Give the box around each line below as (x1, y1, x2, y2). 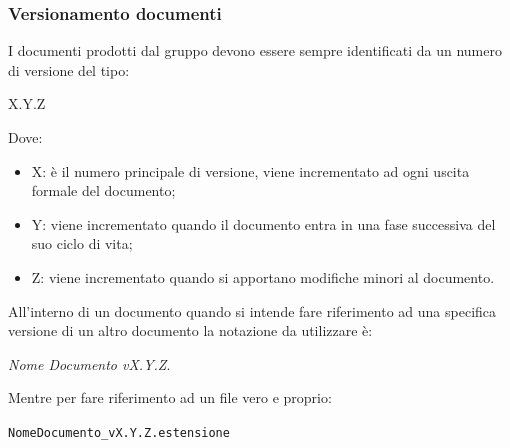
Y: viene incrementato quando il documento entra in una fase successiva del (31, 213, 496, 234)
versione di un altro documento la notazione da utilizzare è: (8, 320, 373, 341)
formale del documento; (31, 180, 176, 201)
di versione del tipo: (8, 59, 130, 80)
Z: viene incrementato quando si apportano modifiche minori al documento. (31, 266, 495, 287)
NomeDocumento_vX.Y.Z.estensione (8, 425, 230, 440)
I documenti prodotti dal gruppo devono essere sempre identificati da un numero (8, 40, 502, 61)
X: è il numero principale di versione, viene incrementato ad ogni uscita (31, 160, 470, 181)
